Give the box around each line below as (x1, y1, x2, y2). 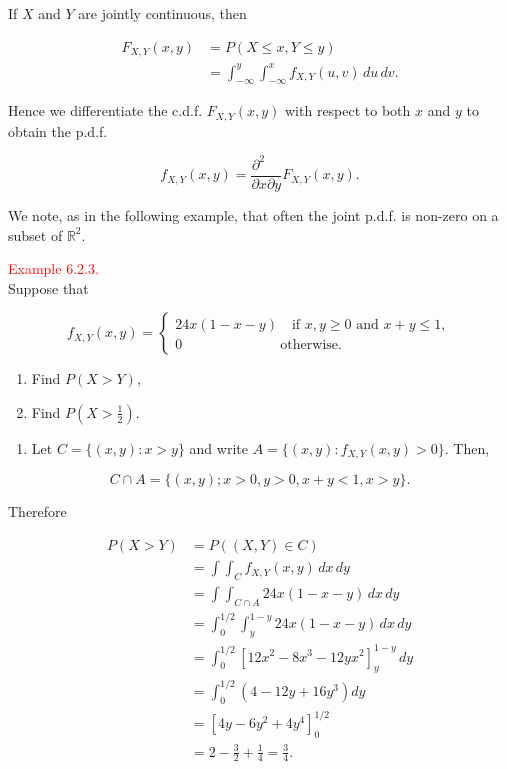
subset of (8, 224, 63, 245)
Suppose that (8, 277, 89, 298)
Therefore (8, 501, 67, 522)
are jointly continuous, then (78, 3, 247, 23)
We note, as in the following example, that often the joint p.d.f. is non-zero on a (8, 205, 499, 226)
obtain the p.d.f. (8, 120, 108, 141)
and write (189, 437, 248, 458)
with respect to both (285, 100, 411, 121)
